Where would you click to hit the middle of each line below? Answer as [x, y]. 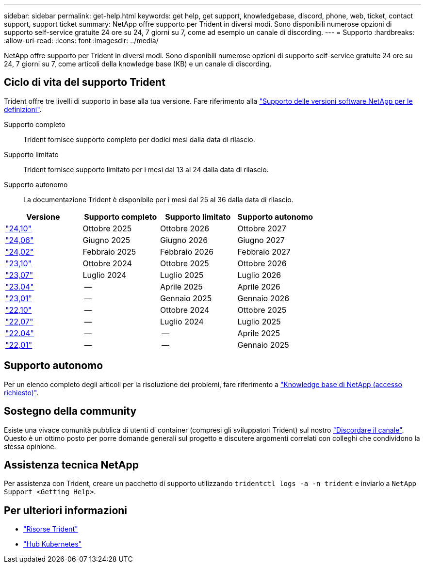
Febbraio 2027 [264, 251]
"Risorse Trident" [51, 529]
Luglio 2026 [259, 275]
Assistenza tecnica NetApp [71, 465]
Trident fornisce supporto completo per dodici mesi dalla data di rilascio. [139, 139]
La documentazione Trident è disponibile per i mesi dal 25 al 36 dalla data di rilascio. [158, 199]
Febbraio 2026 [187, 251]
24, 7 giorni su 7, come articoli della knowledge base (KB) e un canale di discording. [138, 64]
